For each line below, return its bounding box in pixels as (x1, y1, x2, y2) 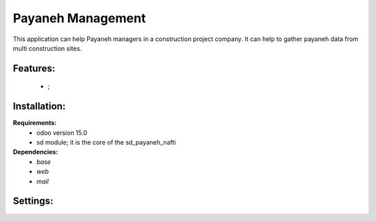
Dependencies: (13, 148, 58, 156)
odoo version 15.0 (36, 129, 88, 137)
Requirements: (13, 119, 57, 127)
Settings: (13, 195, 54, 207)
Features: (13, 63, 56, 74)
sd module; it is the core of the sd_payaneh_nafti (36, 138, 176, 147)
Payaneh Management (13, 10, 146, 26)
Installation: (13, 101, 66, 113)
